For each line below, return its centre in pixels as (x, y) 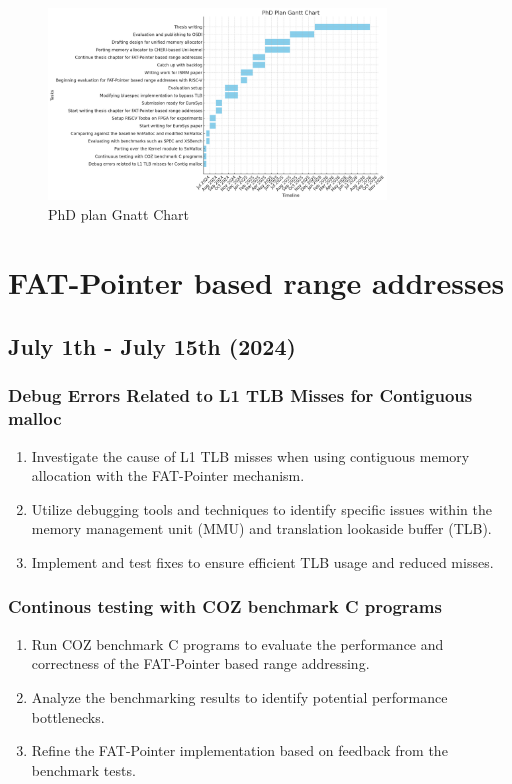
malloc (35, 418)
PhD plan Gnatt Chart (118, 213)
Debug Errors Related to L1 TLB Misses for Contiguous (240, 395)
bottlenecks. (68, 716)
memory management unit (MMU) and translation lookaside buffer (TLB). (261, 528)
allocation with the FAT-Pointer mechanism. (168, 475)
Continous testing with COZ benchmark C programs (225, 606)
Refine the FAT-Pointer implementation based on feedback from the (239, 750)
